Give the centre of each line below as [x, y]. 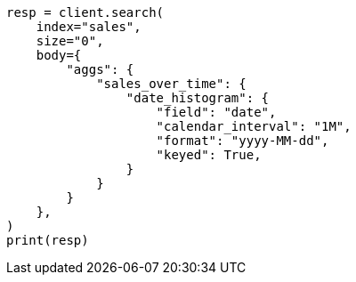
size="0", [70, 41]
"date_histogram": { [198, 98]
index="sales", [89, 27]
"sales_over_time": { [171, 84]
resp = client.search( [85, 12]
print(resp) [48, 240]
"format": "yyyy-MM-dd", [243, 141]
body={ [59, 55]
